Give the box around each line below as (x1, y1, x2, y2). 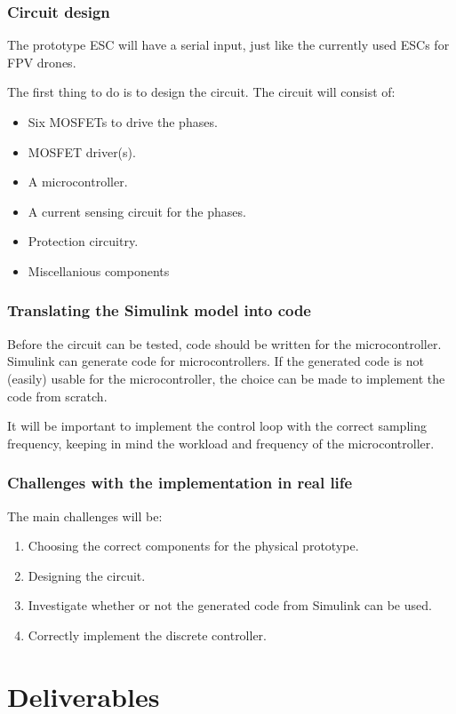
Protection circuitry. (28, 232, 139, 250)
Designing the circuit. (28, 566, 146, 584)
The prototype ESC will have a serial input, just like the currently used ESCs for (7, 36, 450, 54)
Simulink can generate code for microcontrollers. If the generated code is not (7, 352, 424, 370)
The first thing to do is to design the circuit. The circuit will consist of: (7, 83, 396, 101)
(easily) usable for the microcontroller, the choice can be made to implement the (7, 369, 445, 387)
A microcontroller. (28, 172, 128, 191)
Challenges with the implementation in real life (7, 472, 353, 494)
